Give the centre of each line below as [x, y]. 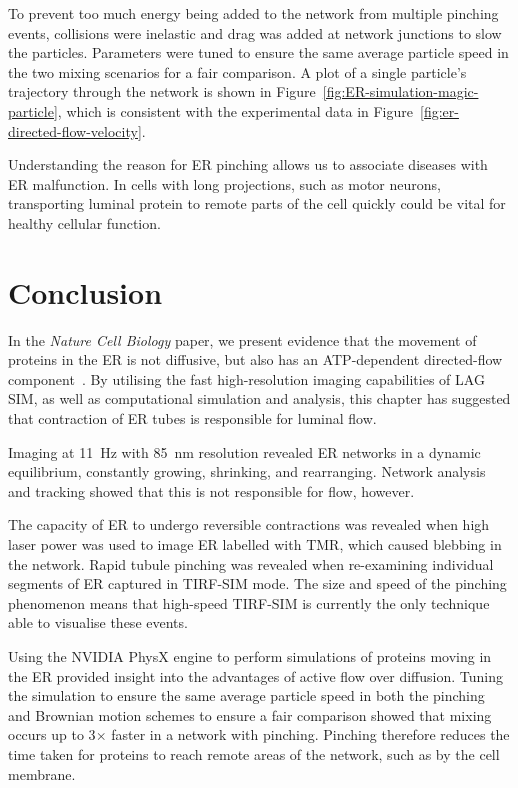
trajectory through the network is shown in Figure [162, 91]
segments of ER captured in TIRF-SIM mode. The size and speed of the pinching [257, 583]
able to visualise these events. [98, 622]
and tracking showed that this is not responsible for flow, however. [211, 490]
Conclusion [85, 291]
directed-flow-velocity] [75, 130]
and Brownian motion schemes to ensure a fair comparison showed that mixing [250, 714]
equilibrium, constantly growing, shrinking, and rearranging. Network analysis [247, 471]
